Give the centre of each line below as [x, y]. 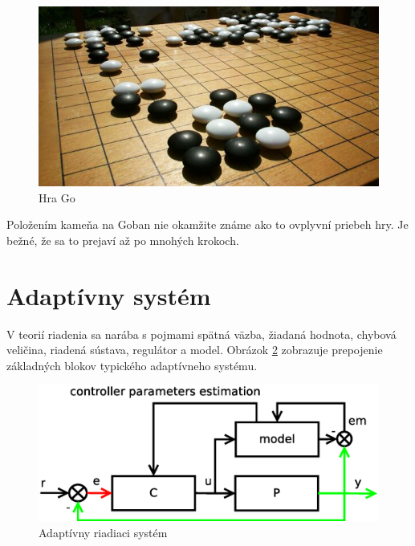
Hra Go [57, 197]
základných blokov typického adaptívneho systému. [132, 365]
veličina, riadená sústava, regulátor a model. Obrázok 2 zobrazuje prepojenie [195, 350]
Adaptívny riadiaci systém [103, 532]
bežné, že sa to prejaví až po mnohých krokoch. [123, 240]
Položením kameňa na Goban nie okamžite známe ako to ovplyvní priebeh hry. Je [207, 224]
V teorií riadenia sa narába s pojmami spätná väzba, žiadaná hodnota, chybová [201, 334]
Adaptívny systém [109, 295]
